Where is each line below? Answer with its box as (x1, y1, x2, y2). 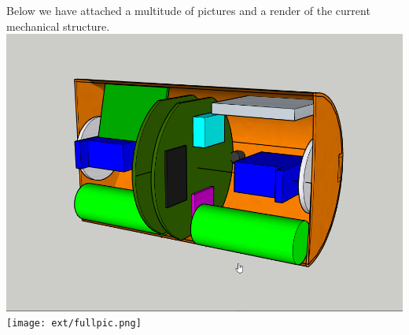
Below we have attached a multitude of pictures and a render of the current (6, 2, 370, 18)
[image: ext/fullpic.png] (6, 318, 142, 329)
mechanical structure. (6, 17, 110, 34)
